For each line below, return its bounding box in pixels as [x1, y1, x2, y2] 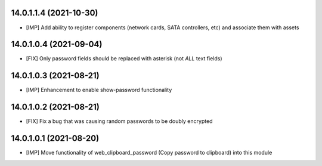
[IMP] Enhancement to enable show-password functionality [26, 87, 172, 94]
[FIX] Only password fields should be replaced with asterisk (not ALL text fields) [26, 55, 223, 62]
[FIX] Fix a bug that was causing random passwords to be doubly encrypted [26, 118, 213, 125]
